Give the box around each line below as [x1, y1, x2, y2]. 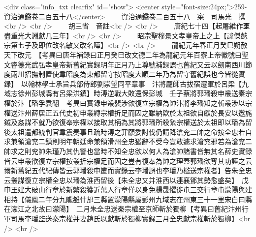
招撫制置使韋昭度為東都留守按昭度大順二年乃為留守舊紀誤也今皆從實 [24, 69, 245, 79]
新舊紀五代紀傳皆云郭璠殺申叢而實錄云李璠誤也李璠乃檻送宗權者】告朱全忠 [10, 165, 252, 176]
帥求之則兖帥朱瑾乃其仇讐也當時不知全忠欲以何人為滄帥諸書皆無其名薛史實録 [4, 146, 252, 156]
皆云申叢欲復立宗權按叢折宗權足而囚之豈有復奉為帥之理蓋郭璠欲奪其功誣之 [4, 155, 245, 166]
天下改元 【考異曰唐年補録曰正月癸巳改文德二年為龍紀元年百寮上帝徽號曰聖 [4, 49, 249, 59]
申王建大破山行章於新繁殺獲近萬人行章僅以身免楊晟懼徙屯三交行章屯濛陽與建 [4, 184, 252, 195]
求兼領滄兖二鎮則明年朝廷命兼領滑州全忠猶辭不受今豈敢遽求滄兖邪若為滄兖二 [4, 136, 252, 147]
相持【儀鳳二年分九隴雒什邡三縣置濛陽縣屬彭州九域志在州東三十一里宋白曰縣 [4, 194, 252, 204]
